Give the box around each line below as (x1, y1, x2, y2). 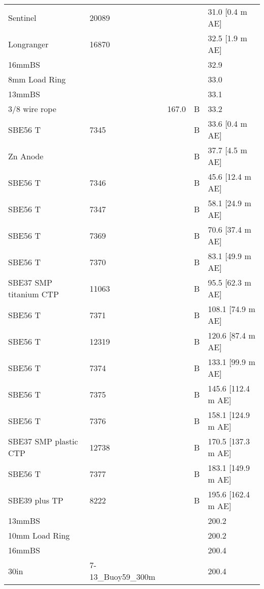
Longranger (8, 38, 49, 50)
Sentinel (8, 11, 37, 23)
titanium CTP (8, 288, 59, 300)
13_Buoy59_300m (89, 571, 155, 582)
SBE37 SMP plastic (8, 435, 78, 447)
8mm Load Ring (8, 73, 66, 85)
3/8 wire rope (8, 103, 56, 115)
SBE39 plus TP (8, 494, 63, 506)
